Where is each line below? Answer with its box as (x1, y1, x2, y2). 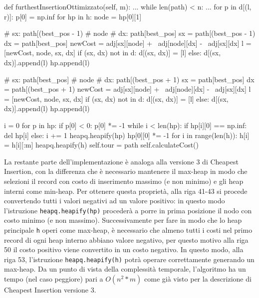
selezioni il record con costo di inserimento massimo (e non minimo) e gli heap (4, 175, 244, 186)
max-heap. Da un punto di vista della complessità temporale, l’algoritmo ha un (4, 264, 246, 274)
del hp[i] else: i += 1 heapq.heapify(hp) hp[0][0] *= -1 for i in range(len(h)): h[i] (4, 130, 250, 140)
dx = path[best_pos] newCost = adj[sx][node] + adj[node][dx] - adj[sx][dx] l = (4, 37, 252, 48)
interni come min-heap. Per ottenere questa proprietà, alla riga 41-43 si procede (4, 185, 248, 196)
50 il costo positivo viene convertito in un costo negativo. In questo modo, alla (4, 244, 244, 255)
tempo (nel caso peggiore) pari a (4, 274, 103, 284)
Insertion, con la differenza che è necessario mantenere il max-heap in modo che (4, 166, 248, 176)
